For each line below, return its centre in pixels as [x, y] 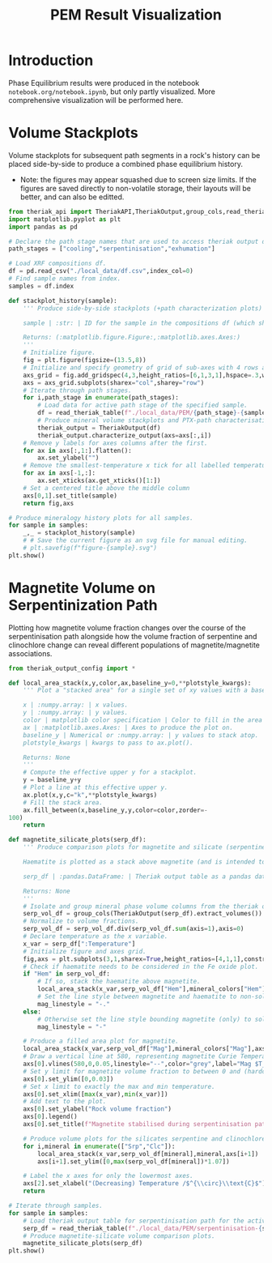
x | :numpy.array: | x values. [76, 705]
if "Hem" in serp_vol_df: [67, 974]
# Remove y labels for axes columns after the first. [115, 443]
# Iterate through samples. [56, 1206]
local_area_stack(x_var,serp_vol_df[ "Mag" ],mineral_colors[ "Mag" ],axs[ [146, 1049]
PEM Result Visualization [136, 15]
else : [32, 1011]
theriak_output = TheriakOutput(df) [99, 428]
